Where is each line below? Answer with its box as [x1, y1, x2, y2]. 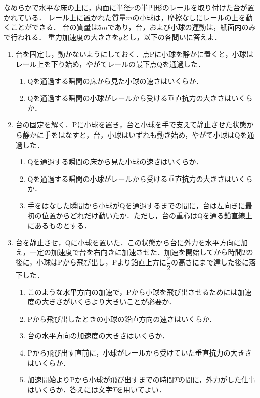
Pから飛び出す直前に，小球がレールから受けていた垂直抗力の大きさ [27, 347, 252, 358]
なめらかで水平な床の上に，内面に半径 [4, 2, 131, 12]
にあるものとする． [27, 220, 92, 231]
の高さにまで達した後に [170, 257, 249, 268]
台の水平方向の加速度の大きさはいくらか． [27, 330, 169, 341]
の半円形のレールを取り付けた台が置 [134, 2, 254, 12]
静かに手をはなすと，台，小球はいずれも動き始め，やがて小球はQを [22, 129, 247, 140]
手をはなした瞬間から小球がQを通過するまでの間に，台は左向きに [27, 200, 245, 210]
